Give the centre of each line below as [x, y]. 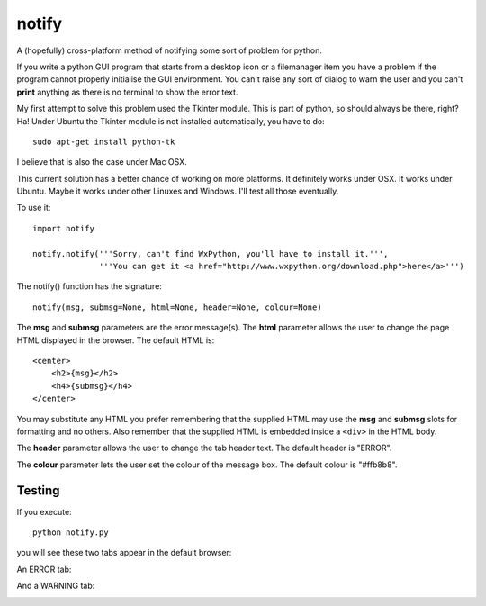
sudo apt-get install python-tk [104, 141]
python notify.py [71, 533]
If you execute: [44, 511]
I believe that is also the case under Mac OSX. [102, 162]
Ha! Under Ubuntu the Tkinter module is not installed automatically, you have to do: [171, 121]
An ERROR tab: [44, 569]
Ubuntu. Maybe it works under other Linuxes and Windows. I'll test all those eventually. [178, 191]
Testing [38, 490]
